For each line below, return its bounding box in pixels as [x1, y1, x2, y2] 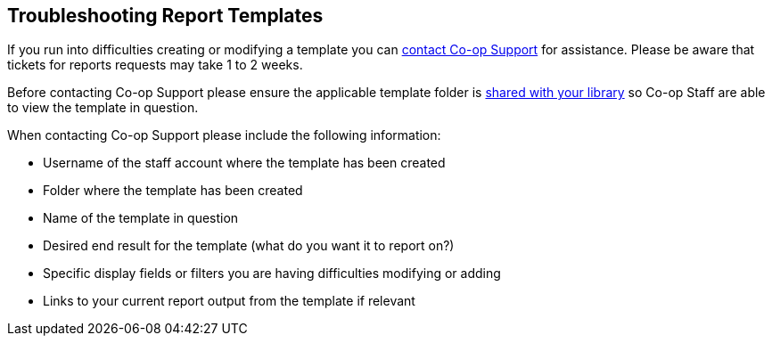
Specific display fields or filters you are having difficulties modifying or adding [43, 265, 501, 282]
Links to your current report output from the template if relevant [43, 293, 415, 309]
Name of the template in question [43, 210, 239, 226]
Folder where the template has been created [43, 183, 303, 199]
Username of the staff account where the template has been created [43, 155, 446, 171]
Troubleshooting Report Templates [7, 4, 324, 27]
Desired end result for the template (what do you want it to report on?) [43, 238, 455, 254]
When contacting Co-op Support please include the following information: [7, 127, 441, 143]
